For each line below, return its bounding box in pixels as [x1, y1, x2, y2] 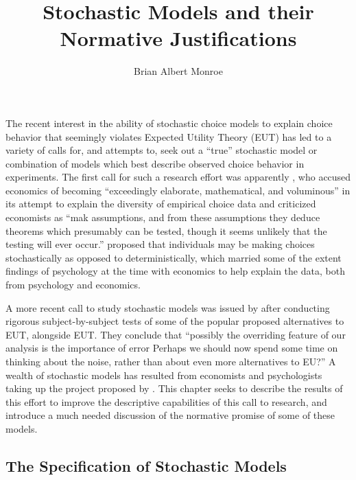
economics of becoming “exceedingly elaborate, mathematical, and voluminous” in [5, 183, 351, 197]
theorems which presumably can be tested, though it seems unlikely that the [5, 223, 327, 238]
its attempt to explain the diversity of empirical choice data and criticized [5, 196, 316, 211]
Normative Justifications [60, 24, 297, 52]
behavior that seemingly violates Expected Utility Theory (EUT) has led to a [5, 129, 332, 144]
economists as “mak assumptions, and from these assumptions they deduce [5, 210, 320, 225]
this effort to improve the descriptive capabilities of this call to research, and [5, 394, 327, 409]
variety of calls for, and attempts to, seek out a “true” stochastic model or [5, 143, 318, 157]
